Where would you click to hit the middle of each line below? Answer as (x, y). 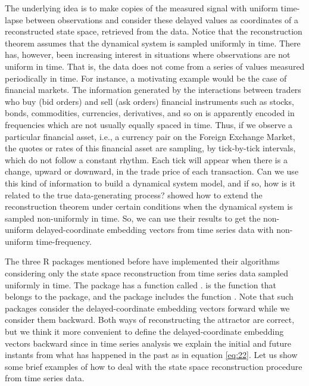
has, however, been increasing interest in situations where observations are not (148, 55)
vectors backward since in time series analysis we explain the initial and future (148, 343)
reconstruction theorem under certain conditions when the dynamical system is (149, 206)
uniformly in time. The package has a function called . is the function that (141, 284)
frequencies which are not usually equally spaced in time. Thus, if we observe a (149, 124)
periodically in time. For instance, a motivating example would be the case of (146, 78)
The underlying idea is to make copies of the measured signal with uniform (141, 8)
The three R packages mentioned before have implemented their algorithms (142, 261)
